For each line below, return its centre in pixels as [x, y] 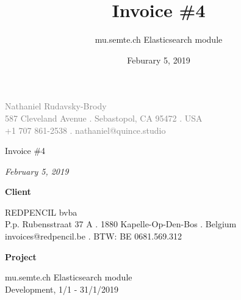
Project [21, 256]
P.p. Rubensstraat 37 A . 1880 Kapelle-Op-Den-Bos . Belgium [121, 224]
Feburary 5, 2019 [159, 60]
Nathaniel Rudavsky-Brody [56, 106]
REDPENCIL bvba [41, 212]
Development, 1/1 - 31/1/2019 [62, 289]
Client [18, 192]
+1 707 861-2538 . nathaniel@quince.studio [85, 130]
